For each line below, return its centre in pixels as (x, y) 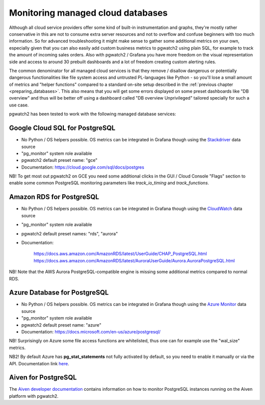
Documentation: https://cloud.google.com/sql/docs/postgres (83, 167)
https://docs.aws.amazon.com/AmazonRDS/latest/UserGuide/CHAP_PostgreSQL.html (120, 254)
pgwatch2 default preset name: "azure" (61, 325)
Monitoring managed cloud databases (88, 13)
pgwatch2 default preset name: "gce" (59, 160)
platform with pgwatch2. (34, 396)
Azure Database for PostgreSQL (59, 292)
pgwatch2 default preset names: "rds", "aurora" (69, 233)
